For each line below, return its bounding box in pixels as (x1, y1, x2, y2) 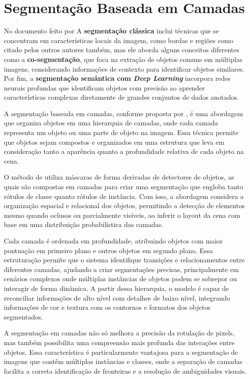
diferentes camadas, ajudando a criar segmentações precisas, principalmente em (4, 264, 239, 274)
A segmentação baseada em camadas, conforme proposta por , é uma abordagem (4, 108, 243, 118)
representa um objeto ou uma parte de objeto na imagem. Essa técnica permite (4, 127, 239, 137)
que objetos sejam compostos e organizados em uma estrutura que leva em (4, 136, 224, 147)
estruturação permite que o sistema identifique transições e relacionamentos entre (4, 255, 245, 265)
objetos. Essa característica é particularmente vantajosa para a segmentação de (4, 347, 238, 357)
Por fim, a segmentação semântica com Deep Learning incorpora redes (4, 73, 231, 83)
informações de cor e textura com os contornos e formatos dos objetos (4, 302, 211, 312)
